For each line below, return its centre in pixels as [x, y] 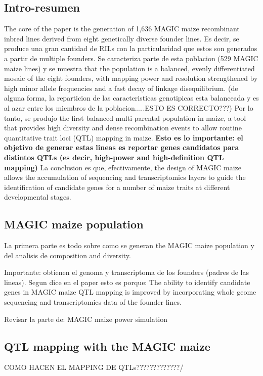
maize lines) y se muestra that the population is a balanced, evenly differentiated [129, 68]
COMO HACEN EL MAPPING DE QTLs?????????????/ [94, 367]
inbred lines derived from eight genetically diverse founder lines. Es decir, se [122, 38]
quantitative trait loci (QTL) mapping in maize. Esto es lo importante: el [124, 137]
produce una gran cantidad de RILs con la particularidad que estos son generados [131, 48]
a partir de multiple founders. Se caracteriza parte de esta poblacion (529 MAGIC [131, 58]
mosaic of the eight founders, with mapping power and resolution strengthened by [131, 78]
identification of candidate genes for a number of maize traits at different [117, 187]
